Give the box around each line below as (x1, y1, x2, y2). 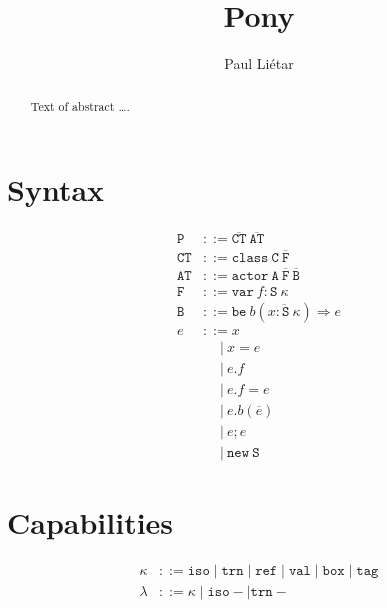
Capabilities (7, 502, 174, 543)
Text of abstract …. (30, 97, 130, 114)
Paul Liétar (224, 53, 294, 74)
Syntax (7, 169, 105, 210)
